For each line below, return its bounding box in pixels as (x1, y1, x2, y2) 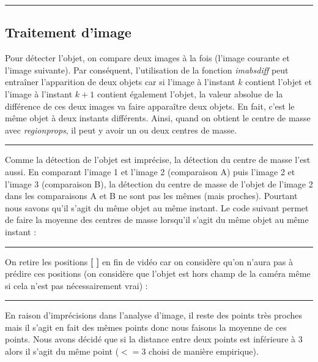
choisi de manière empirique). (149, 345, 259, 358)
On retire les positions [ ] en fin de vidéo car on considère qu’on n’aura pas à (5, 255, 294, 268)
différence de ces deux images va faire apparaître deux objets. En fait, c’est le (5, 99, 295, 112)
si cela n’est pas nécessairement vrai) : (5, 279, 148, 292)
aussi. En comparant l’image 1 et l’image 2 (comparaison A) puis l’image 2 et (5, 165, 295, 178)
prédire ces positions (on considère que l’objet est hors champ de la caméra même (5, 267, 311, 280)
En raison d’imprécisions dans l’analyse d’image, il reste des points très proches (5, 309, 303, 322)
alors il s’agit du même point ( (5, 345, 119, 358)
